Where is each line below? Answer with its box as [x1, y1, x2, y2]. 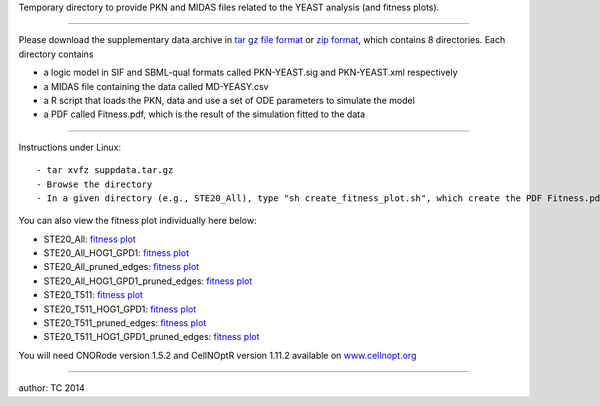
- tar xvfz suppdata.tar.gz [36, 165, 174, 176]
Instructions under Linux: [18, 141, 122, 153]
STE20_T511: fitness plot [43, 289, 144, 301]
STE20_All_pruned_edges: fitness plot [43, 261, 200, 273]
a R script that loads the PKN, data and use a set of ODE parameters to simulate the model [43, 94, 415, 106]
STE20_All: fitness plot [43, 233, 137, 245]
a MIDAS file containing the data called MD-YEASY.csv [43, 80, 269, 92]
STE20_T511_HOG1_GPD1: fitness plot [43, 303, 197, 315]
